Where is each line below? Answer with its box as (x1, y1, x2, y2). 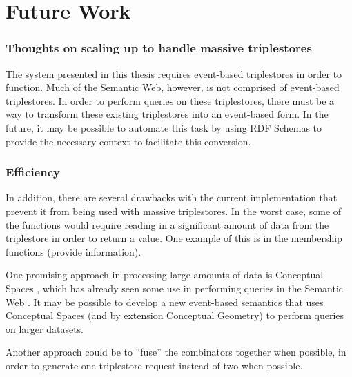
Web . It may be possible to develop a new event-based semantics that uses (6, 294, 324, 309)
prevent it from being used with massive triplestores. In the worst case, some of (6, 203, 342, 218)
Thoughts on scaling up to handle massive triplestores (6, 39, 312, 57)
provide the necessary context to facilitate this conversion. (6, 134, 251, 148)
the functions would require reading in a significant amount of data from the (6, 217, 329, 232)
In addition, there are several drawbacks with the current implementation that (6, 190, 338, 205)
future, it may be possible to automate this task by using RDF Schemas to (6, 120, 322, 134)
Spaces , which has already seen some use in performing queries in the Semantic (6, 281, 344, 295)
